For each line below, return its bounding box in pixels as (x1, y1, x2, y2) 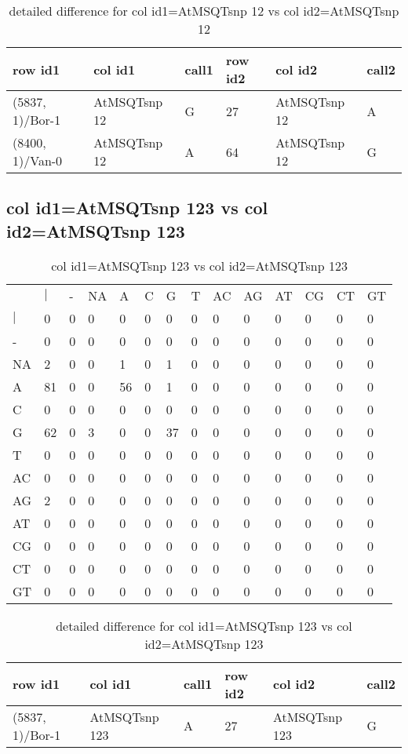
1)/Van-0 (13, 151, 63, 169)
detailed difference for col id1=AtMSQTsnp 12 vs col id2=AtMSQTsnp (9, 2, 399, 20)
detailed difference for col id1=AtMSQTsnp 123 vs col (56, 616, 352, 635)
